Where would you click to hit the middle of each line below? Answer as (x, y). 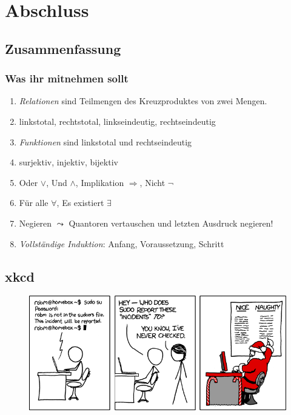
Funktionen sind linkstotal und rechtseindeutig (105, 141)
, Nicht (152, 182)
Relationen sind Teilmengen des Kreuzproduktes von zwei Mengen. (143, 101)
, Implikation (100, 182)
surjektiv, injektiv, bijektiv (69, 162)
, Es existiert (80, 203)
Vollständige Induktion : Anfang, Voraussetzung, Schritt (122, 243)
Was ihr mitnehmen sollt (67, 78)
